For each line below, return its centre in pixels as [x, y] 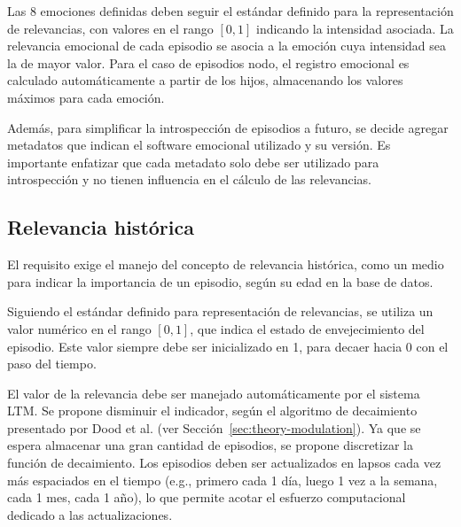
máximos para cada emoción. [86, 97]
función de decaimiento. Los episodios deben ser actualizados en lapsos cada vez [224, 463]
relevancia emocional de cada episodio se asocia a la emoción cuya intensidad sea [227, 46]
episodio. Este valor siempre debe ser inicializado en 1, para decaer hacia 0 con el [228, 346]
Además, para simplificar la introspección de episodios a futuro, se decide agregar [228, 127]
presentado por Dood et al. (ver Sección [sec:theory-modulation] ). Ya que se [214, 427]
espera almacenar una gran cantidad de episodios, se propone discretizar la [210, 445]
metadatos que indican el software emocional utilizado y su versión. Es [199, 145]
